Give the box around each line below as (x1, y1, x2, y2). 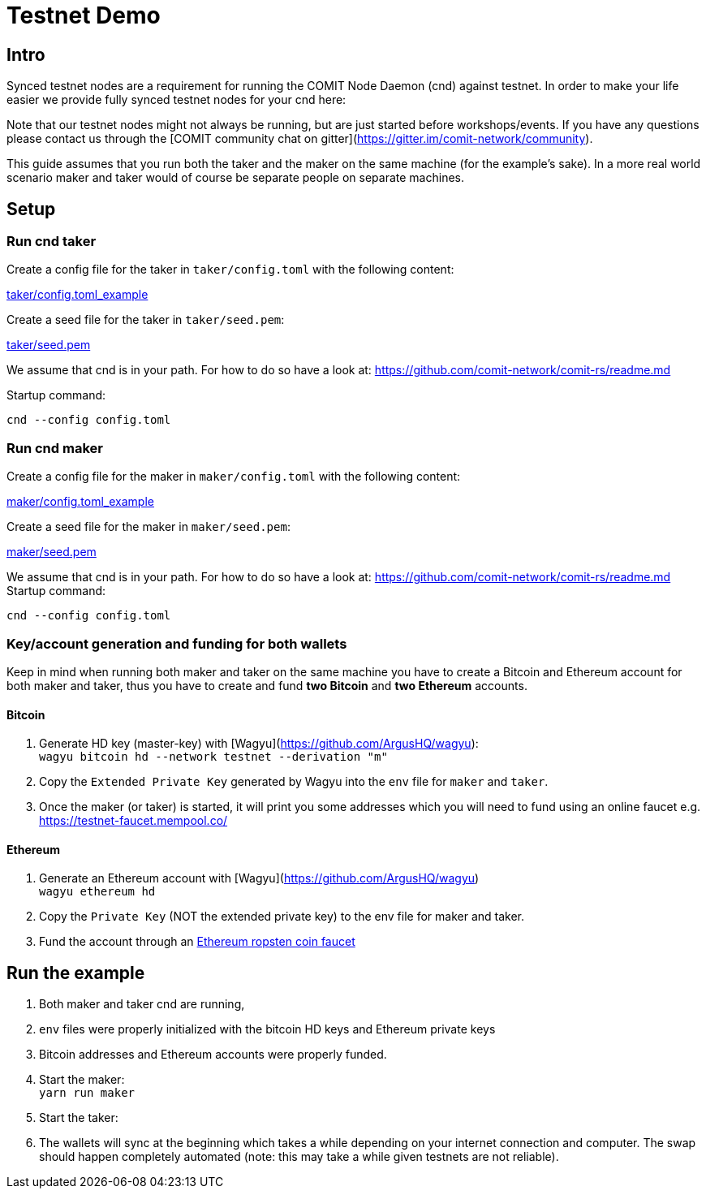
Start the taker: (39, 1111, 118, 1125)
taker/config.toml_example (6, 287, 149, 302)
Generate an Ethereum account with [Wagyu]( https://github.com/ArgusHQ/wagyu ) (39, 871, 480, 886)
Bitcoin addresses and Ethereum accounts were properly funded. (39, 1047, 387, 1062)
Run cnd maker (6, 439, 103, 456)
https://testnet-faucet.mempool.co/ (39, 813, 228, 828)
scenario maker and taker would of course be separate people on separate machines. (6, 170, 464, 185)
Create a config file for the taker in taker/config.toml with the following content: (6, 262, 454, 277)
